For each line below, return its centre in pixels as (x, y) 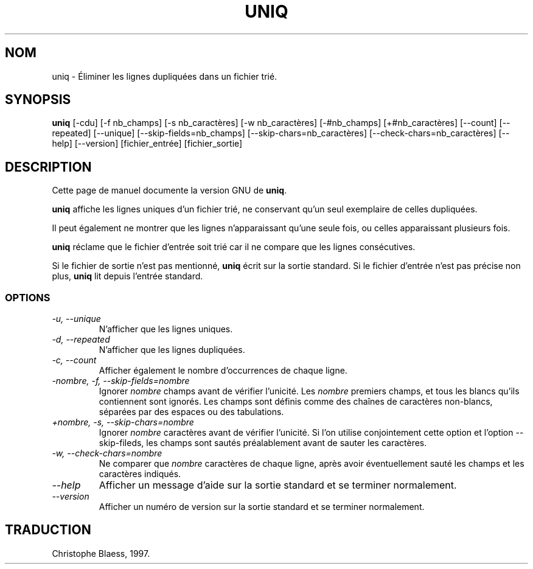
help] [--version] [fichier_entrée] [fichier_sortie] (147, 144)
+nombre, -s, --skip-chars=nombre (123, 422)
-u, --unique (76, 319)
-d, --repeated (81, 340)
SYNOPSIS (38, 100)
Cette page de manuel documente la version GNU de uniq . (169, 190)
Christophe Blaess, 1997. (101, 553)
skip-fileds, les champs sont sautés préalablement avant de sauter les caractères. (263, 443)
